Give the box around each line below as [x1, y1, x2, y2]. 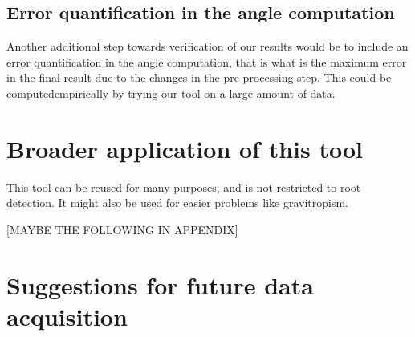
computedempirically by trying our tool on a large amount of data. [6, 84, 336, 101]
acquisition [6, 299, 128, 332]
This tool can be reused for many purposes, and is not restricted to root [6, 178, 361, 195]
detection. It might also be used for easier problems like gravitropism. [6, 194, 349, 211]
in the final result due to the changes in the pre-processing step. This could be [6, 69, 392, 86]
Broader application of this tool [6, 132, 363, 164]
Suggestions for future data [6, 268, 314, 301]
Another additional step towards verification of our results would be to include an [6, 38, 409, 55]
